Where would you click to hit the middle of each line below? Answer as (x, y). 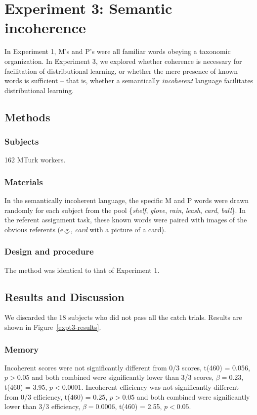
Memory (22, 349)
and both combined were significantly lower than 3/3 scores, (123, 377)
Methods (27, 117)
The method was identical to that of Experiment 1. (82, 270)
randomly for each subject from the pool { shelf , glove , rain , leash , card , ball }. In (125, 210)
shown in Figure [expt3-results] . (53, 327)
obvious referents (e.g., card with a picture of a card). (85, 229)
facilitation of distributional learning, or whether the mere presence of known (121, 71)
